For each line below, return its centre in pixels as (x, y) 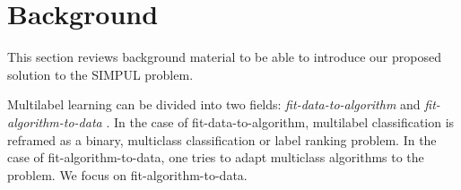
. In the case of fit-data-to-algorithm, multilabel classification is (280, 121)
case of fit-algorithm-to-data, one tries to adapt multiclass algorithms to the (216, 157)
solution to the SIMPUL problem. (100, 74)
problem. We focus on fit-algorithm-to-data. (127, 174)
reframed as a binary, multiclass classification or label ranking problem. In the (222, 139)
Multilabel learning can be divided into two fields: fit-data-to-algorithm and (214, 104)
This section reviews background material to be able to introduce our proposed (224, 57)
